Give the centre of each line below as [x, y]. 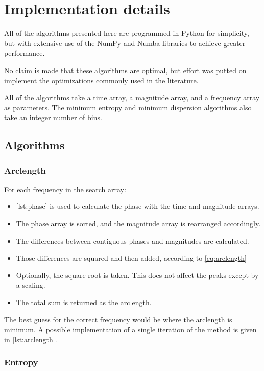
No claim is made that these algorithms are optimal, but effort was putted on [125, 70]
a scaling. [31, 285]
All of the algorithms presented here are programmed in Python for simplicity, [127, 33]
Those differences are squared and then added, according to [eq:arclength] [131, 258]
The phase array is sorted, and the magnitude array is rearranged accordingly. [138, 224]
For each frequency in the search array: [65, 189]
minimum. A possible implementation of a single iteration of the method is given [130, 329]
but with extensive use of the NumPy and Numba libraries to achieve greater [125, 43]
